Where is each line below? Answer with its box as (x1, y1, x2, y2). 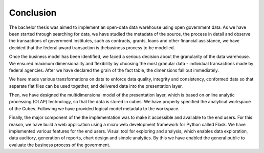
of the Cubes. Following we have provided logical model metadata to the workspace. (9, 105, 180, 112)
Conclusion (9, 7, 57, 18)
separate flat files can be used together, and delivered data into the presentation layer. (9, 83, 183, 89)
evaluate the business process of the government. (9, 142, 110, 148)
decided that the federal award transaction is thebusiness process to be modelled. (9, 44, 176, 51)
